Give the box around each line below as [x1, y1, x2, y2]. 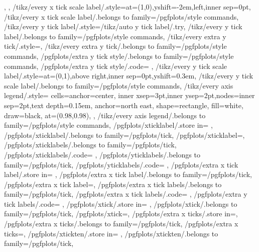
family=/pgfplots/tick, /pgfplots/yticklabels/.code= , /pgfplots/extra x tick [4, 159, 238, 170]
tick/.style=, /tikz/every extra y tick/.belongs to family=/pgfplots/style [4, 41, 227, 51]
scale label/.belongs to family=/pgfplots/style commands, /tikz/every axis [4, 80, 233, 91]
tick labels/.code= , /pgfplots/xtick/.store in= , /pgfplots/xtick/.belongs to [4, 198, 237, 209]
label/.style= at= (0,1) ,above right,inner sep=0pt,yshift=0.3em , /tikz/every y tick [4, 70, 253, 81]
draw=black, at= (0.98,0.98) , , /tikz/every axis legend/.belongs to [4, 110, 206, 120]
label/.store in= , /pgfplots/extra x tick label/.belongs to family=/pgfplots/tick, [4, 169, 252, 180]
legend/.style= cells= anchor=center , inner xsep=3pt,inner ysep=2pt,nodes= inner [4, 90, 255, 101]
